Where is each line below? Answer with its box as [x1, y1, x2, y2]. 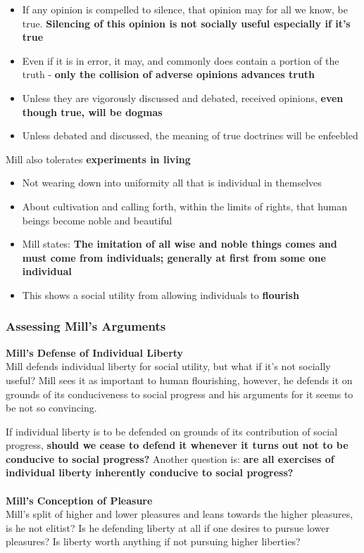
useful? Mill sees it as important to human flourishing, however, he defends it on [6, 372, 353, 387]
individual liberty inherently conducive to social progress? [6, 465, 294, 480]
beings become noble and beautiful [22, 212, 172, 227]
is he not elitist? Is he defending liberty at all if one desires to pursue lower [6, 520, 330, 535]
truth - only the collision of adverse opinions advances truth [22, 67, 315, 82]
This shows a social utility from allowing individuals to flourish [22, 287, 299, 302]
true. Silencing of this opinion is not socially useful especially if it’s [22, 15, 351, 30]
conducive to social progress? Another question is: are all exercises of [6, 451, 334, 466]
